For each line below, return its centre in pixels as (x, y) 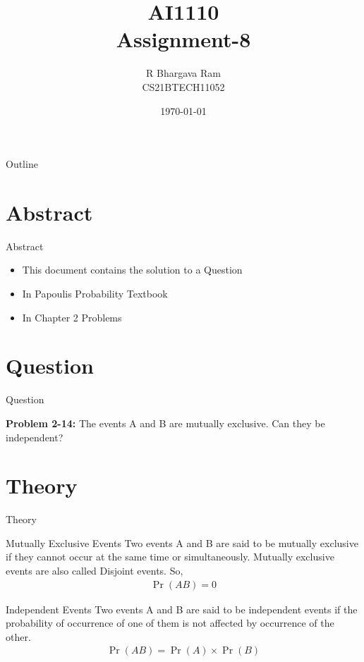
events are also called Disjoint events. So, (95, 570)
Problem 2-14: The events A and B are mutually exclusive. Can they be (165, 423)
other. (18, 636)
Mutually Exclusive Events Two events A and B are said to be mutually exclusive (182, 543)
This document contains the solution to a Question (132, 270)
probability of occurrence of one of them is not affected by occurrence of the (170, 623)
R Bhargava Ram (183, 73)
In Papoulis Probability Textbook (95, 293)
